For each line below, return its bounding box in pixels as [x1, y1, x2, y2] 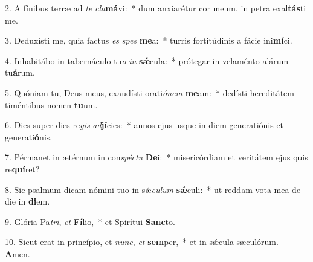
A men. [5, 247, 30, 260]
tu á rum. [5, 66, 35, 79]
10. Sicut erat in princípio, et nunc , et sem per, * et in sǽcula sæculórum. [5, 235, 279, 248]
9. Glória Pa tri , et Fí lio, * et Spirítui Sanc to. [5, 215, 175, 228]
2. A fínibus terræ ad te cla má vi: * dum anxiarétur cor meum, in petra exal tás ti [5, 2, 306, 14]
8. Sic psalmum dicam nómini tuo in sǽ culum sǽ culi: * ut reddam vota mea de [5, 183, 301, 195]
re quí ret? [5, 162, 40, 175]
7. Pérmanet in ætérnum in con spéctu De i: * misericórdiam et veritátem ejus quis [5, 151, 308, 163]
